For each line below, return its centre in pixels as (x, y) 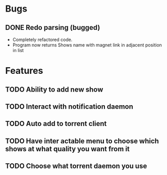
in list (18, 50)
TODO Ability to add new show (54, 89)
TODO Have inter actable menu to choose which (82, 141)
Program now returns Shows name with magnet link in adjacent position (87, 45)
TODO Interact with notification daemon (69, 106)
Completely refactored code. (42, 39)
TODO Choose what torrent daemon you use (76, 166)
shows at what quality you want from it (68, 149)
